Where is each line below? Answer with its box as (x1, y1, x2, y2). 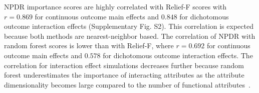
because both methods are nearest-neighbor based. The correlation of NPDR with (4, 30, 255, 41)
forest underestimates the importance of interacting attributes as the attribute (4, 70, 244, 80)
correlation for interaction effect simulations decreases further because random (4, 60, 244, 70)
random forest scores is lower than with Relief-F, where (4, 40, 174, 51)
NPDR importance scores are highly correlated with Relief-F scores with (4, 1, 227, 11)
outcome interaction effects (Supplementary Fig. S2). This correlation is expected (4, 21, 253, 31)
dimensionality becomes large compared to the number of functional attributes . (4, 79, 250, 90)
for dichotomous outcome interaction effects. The (103, 50, 253, 60)
